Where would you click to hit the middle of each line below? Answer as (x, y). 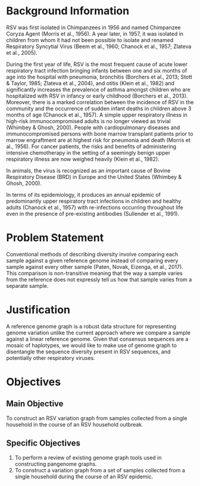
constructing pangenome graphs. (56, 464)
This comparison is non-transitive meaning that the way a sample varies (94, 273)
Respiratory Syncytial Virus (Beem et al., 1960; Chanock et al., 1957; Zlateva (99, 46)
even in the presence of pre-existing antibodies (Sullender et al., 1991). (93, 214)
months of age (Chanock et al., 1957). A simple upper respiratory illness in (97, 115)
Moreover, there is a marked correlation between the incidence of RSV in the (100, 102)
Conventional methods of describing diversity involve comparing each (92, 254)
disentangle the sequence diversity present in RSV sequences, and (88, 352)
